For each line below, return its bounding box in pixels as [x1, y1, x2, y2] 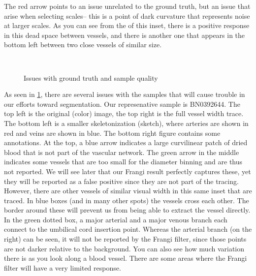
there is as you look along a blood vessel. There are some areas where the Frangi [4, 253, 247, 263]
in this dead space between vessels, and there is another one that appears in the [4, 30, 245, 40]
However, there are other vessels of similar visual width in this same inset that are [4, 185, 252, 196]
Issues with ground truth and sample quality [24, 72, 158, 83]
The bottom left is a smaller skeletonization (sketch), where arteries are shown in [4, 118, 249, 128]
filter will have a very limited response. [4, 262, 121, 273]
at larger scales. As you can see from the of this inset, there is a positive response [4, 20, 250, 31]
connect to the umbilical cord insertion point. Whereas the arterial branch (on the [4, 224, 252, 234]
